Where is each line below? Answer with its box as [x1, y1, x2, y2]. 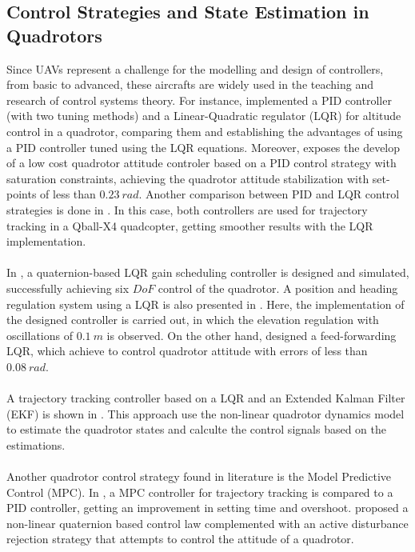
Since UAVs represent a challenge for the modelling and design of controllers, [6, 60, 384, 77]
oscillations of [6, 326, 73, 343]
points [6, 186, 37, 202]
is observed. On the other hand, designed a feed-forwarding [106, 326, 397, 343]
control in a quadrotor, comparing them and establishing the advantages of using [6, 122, 403, 139]
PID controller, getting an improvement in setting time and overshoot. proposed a [6, 499, 409, 516]
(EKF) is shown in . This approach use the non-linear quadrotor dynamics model [6, 405, 405, 422]
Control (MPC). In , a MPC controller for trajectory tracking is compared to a [6, 483, 393, 500]
